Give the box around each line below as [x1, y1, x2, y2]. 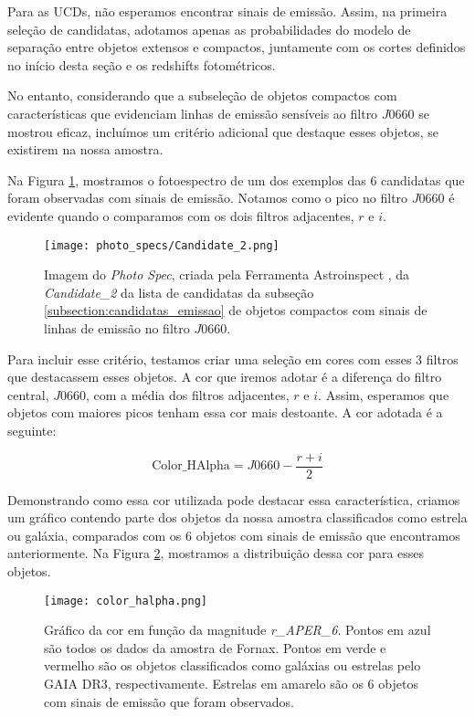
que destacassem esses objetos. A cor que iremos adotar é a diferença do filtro [7, 367, 442, 386]
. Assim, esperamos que [318, 385, 449, 404]
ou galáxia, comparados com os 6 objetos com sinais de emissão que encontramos [7, 525, 460, 544]
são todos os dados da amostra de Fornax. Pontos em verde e [44, 638, 386, 657]
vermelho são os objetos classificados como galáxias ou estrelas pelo [44, 656, 421, 675]
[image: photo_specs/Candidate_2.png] [44, 238, 280, 252]
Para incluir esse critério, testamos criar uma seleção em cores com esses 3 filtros [7, 349, 459, 368]
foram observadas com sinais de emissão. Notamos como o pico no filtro [7, 188, 408, 207]
